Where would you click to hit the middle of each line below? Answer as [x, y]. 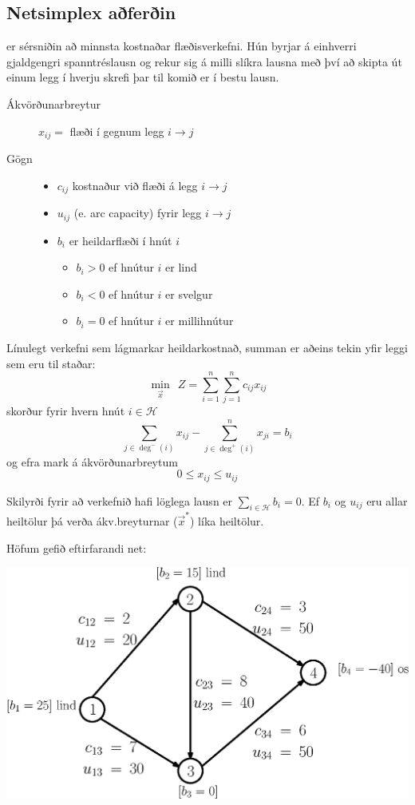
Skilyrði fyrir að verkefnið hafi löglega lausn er [120, 500]
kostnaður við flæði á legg [135, 185]
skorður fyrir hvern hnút [66, 411]
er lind [181, 267]
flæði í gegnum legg [117, 131]
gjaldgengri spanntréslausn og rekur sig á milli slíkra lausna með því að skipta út [204, 61]
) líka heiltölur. [227, 521]
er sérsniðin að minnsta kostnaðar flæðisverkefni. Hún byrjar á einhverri [182, 46]
